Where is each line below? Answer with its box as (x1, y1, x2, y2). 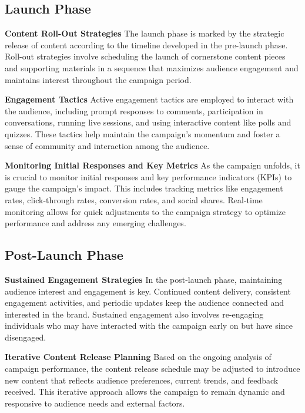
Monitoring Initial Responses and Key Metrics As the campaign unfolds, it (5, 159, 300, 171)
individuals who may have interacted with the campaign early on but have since (5, 319, 293, 332)
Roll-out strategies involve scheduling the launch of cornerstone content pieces (5, 50, 286, 62)
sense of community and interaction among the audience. (5, 139, 210, 151)
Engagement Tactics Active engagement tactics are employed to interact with (5, 93, 294, 105)
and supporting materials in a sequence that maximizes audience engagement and (5, 61, 299, 74)
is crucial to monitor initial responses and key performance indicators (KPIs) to (5, 170, 292, 183)
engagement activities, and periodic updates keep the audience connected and (5, 296, 284, 309)
